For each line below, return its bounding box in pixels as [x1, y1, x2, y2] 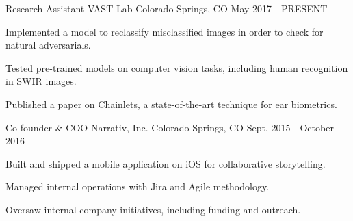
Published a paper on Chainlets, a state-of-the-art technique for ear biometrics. [5, 96, 337, 111]
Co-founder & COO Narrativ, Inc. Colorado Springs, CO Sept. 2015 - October [5, 120, 334, 134]
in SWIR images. [5, 74, 77, 88]
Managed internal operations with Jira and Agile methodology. [5, 179, 270, 194]
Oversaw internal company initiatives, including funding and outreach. [5, 202, 301, 216]
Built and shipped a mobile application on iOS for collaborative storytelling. [5, 156, 326, 170]
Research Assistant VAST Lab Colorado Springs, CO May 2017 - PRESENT [5, 1, 328, 15]
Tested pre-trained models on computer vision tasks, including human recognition [5, 60, 348, 75]
